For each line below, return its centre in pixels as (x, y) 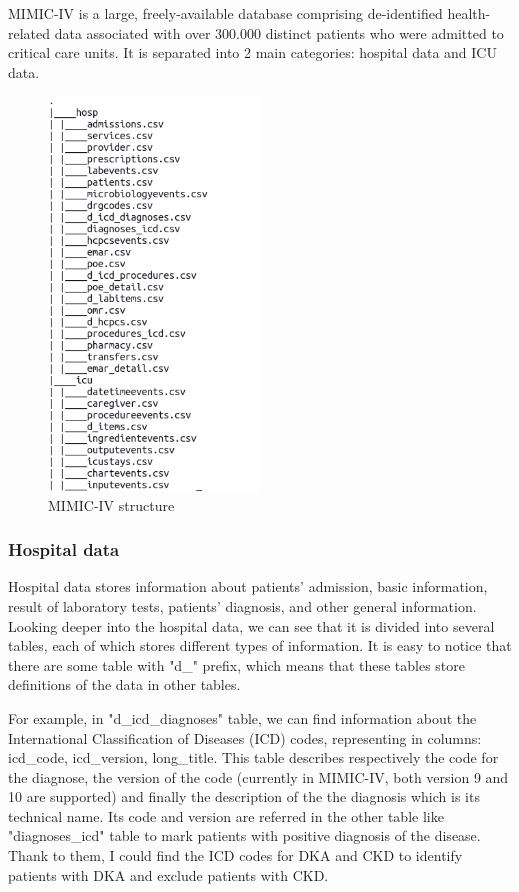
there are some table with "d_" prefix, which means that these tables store (237, 664)
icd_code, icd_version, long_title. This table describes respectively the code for (253, 757)
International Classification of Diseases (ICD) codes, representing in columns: (245, 737)
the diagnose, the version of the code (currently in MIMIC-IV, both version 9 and (258, 776)
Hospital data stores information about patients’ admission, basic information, (248, 586)
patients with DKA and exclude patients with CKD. (168, 874)
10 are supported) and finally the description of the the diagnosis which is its (244, 796)
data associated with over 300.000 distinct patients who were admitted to (279, 32)
